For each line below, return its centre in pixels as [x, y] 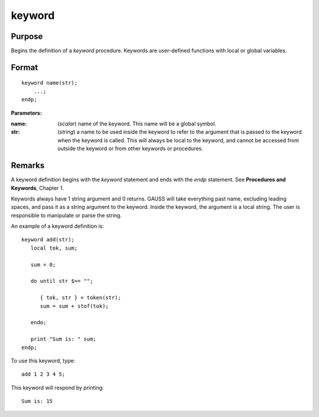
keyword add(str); [48, 240]
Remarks [28, 166]
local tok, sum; [54, 248]
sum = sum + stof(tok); [74, 306]
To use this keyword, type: [43, 360]
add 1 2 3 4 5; [43, 374]
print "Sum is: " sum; [64, 339]
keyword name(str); [50, 83]
